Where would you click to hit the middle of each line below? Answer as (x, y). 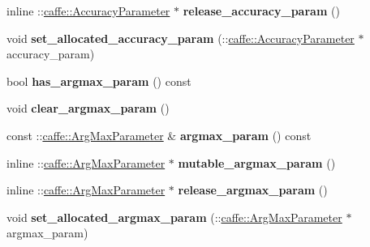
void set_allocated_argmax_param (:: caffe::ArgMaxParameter (174, 217)
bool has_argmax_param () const (99, 81)
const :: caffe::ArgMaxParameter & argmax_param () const (159, 135)
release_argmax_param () (253, 190)
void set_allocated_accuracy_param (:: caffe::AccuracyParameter (181, 38)
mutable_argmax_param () (257, 162)
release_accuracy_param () (261, 11)
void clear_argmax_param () (88, 108)
